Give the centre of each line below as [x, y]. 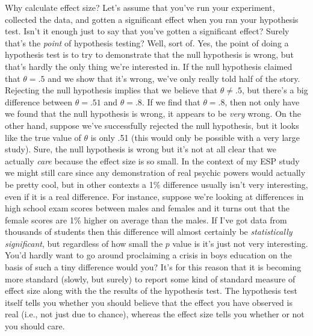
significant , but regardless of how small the [84, 243]
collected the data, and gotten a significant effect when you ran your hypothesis [152, 19]
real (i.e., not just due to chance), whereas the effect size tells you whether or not [155, 314]
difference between [39, 101]
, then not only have [262, 101]
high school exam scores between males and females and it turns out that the [147, 208]
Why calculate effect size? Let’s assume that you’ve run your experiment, [140, 7]
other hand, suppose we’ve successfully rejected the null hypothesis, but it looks [152, 125]
